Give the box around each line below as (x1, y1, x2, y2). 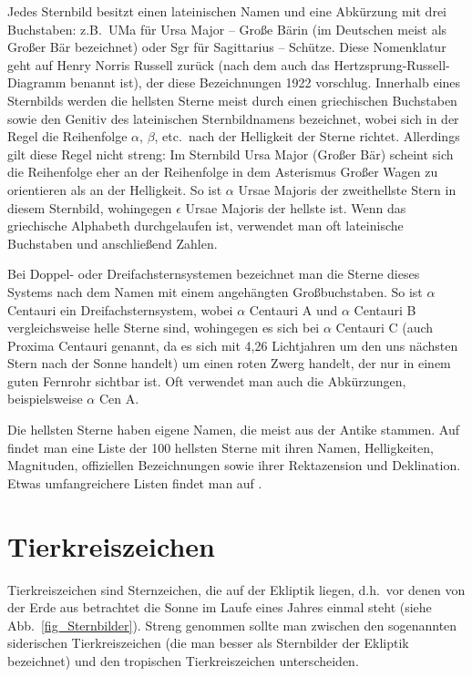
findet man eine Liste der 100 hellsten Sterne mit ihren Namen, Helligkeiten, (7, 437, 434, 456)
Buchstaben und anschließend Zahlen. (7, 233, 218, 252)
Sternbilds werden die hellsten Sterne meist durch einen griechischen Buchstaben (7, 90, 457, 109)
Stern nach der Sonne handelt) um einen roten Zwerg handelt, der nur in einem (7, 354, 451, 373)
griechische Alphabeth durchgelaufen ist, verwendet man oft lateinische (7, 216, 404, 235)
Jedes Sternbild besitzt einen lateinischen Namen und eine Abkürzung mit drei (7, 2, 447, 20)
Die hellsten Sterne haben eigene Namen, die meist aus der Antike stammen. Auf (7, 420, 459, 439)
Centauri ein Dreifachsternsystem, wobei (7, 300, 233, 319)
